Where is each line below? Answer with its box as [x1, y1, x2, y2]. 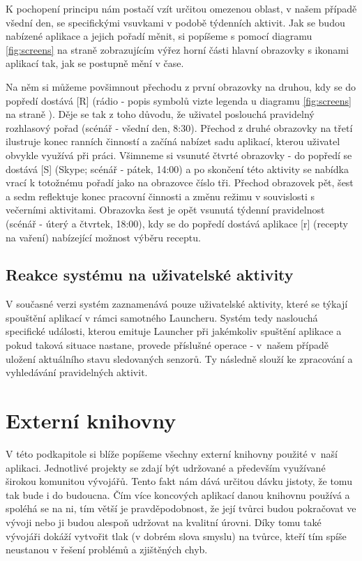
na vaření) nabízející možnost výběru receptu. [6, 230, 201, 244]
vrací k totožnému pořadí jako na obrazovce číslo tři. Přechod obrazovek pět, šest [6, 175, 354, 190]
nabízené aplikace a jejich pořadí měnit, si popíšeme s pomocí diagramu [6, 29, 312, 43]
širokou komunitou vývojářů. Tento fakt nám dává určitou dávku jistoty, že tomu [6, 474, 352, 488]
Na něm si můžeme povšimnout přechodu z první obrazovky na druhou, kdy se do [6, 79, 356, 93]
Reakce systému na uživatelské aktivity [6, 264, 294, 285]
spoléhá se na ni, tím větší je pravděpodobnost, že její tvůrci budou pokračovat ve [6, 501, 356, 516]
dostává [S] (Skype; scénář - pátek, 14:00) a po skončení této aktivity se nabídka [6, 161, 349, 176]
